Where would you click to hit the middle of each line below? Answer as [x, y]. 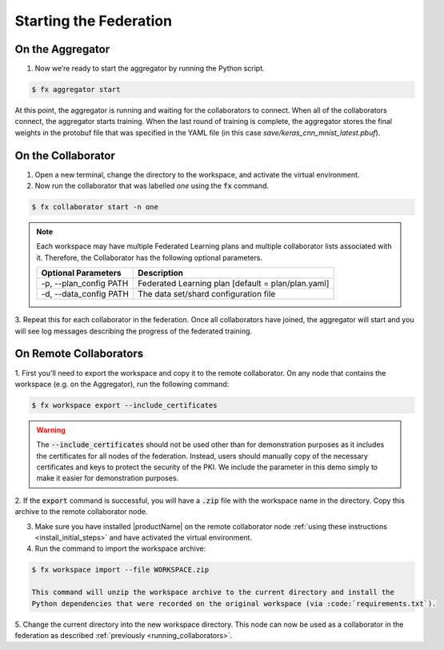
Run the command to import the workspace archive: [120, 548]
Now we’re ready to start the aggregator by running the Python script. [150, 69]
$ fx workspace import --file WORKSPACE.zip [120, 570]
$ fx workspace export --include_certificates [124, 405]
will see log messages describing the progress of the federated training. [133, 331]
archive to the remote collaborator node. [81, 512]
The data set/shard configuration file [206, 294]
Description [160, 273]
